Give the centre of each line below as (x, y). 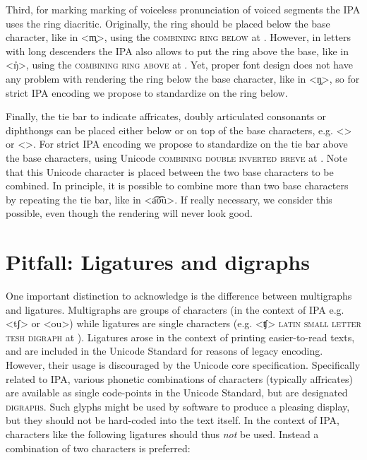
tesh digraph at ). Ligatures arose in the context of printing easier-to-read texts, (180, 337)
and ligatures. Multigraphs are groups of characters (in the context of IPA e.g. (175, 309)
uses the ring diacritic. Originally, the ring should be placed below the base (168, 23)
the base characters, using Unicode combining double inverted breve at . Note (176, 157)
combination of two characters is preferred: (98, 448)
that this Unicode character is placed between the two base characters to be (170, 171)
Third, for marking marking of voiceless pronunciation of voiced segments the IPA (183, 9)
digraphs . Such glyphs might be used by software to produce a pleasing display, (178, 406)
